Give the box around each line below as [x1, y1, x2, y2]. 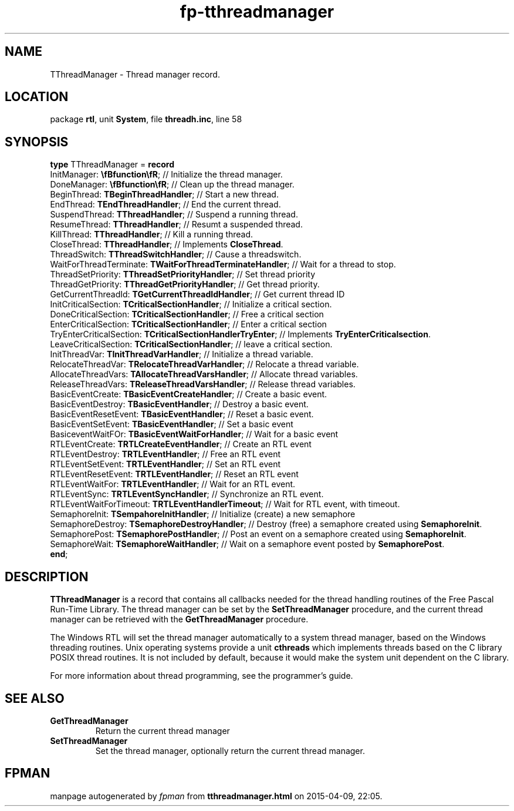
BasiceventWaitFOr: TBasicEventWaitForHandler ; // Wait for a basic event [50, 429, 339, 440]
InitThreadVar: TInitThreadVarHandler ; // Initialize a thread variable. [50, 349, 313, 360]
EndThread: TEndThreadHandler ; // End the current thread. [50, 199, 281, 210]
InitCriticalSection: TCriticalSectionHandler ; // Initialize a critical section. [50, 299, 332, 310]
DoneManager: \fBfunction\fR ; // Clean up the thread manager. [50, 179, 295, 190]
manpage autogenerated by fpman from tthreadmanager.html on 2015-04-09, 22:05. [50, 790, 383, 801]
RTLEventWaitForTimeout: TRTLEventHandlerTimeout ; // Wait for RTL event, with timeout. [50, 499, 400, 510]
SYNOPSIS [5, 134, 69, 149]
